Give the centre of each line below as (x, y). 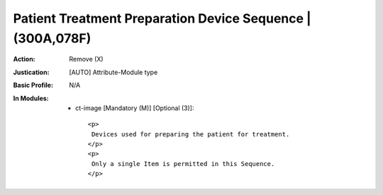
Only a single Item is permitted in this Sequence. (183, 164)
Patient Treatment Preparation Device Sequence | (162, 18)
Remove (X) (86, 59)
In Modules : (31, 98)
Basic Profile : (33, 85)
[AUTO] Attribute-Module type (113, 72)
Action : (24, 59)
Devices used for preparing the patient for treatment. (190, 134)
